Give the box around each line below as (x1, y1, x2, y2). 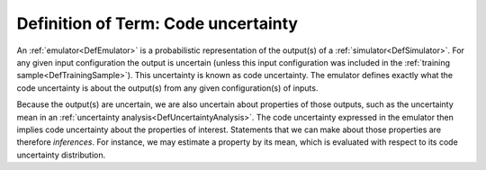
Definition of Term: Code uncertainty (16, 13, 299, 33)
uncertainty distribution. (16, 149, 106, 160)
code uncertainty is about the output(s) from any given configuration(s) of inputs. (16, 82, 319, 94)
